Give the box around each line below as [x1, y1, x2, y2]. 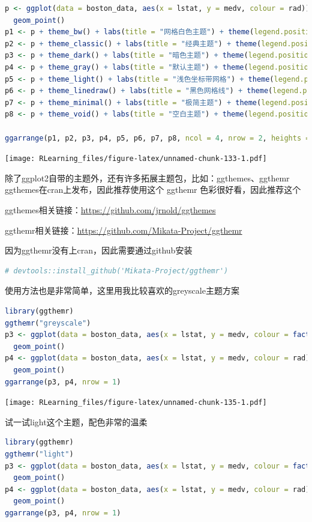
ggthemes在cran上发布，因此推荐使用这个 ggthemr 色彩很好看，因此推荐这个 [5, 183, 301, 196]
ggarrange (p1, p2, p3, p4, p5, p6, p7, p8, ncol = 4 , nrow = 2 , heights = [5, 133, 310, 142]
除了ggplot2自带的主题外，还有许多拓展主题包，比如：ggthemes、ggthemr [5, 171, 290, 184]
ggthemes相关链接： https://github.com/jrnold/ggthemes [5, 203, 216, 216]
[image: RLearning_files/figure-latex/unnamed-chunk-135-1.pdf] [5, 398, 267, 407]
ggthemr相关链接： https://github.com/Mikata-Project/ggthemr [5, 223, 242, 236]
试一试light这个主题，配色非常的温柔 [5, 415, 148, 428]
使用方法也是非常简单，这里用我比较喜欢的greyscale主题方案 [5, 284, 239, 297]
